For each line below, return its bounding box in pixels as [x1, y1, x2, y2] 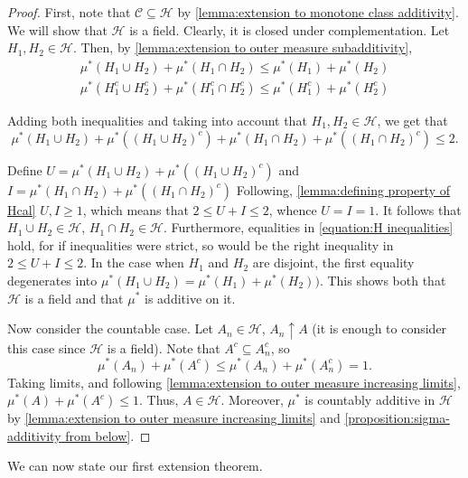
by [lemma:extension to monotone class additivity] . [177, 3, 459, 21]
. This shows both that [319, 270, 446, 289]
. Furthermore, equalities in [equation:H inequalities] [164, 218, 454, 237]
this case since [7, 338, 86, 357]
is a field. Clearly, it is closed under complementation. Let [129, 20, 450, 39]
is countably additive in [304, 390, 435, 409]
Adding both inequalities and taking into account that [7, 111, 307, 129]
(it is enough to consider [312, 319, 447, 338]
